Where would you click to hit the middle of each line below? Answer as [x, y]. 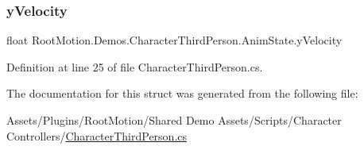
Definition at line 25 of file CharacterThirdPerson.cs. [135, 66]
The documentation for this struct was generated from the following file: [182, 93]
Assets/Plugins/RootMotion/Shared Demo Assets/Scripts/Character [174, 120]
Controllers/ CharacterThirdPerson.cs [97, 135]
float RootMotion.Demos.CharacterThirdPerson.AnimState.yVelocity [174, 40]
